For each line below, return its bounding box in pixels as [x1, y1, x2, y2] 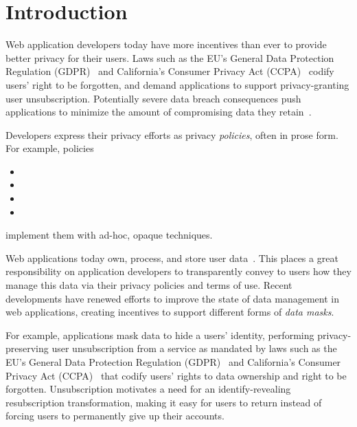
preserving [5, 341, 49, 355]
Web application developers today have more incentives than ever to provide [5, 37, 327, 52]
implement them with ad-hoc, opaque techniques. [5, 228, 213, 242]
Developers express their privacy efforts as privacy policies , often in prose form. [5, 127, 338, 142]
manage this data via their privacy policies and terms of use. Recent [5, 278, 292, 292]
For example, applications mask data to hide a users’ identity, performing [5, 327, 314, 342]
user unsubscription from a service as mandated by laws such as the [51, 341, 337, 355]
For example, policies [5, 141, 94, 155]
